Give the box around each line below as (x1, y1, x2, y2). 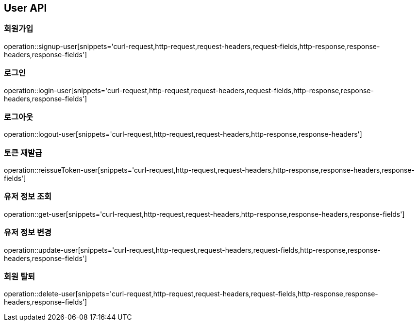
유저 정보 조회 (4, 192, 52, 202)
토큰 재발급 (4, 147, 43, 158)
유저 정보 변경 (4, 227, 52, 238)
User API (4, 2, 47, 14)
